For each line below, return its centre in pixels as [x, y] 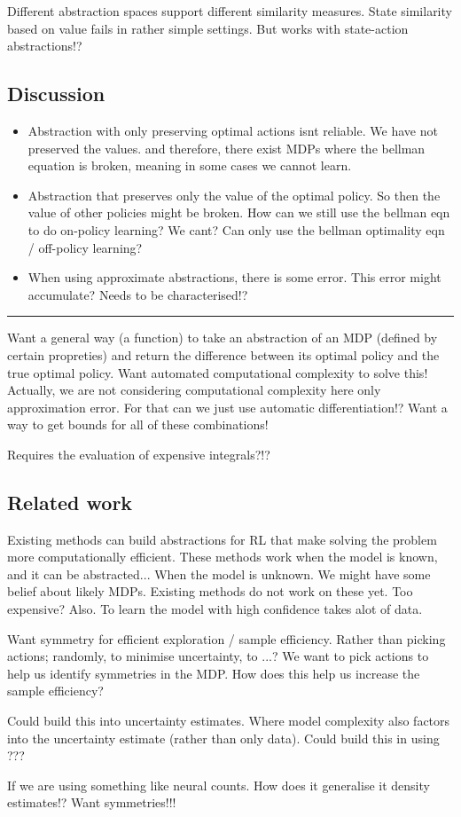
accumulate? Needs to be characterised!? [138, 294]
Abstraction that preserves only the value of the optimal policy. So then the [234, 195]
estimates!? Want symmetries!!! [92, 802]
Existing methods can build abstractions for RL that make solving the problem [222, 539]
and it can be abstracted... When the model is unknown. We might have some [219, 573]
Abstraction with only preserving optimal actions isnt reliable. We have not [233, 130]
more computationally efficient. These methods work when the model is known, [223, 557]
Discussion [56, 94]
